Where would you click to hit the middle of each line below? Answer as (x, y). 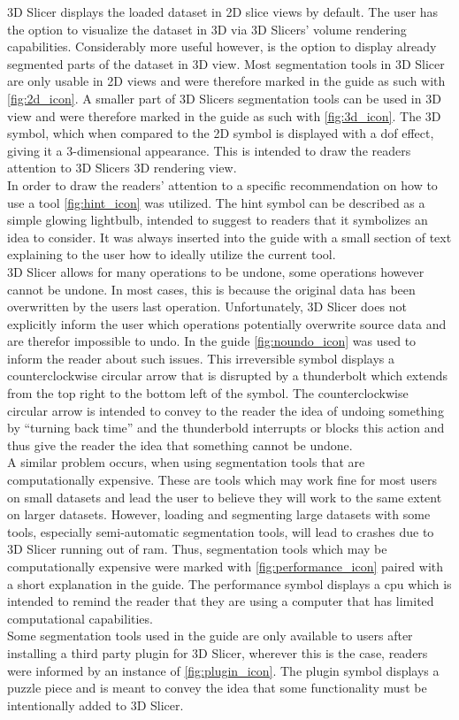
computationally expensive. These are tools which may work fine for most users (222, 480)
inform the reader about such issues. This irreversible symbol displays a (201, 358)
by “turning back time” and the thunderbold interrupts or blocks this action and (226, 428)
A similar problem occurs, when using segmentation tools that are (186, 462)
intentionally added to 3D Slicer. (96, 705)
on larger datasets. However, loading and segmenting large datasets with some (219, 514)
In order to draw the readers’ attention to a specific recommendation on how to (222, 184)
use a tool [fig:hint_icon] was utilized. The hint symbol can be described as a (216, 202)
